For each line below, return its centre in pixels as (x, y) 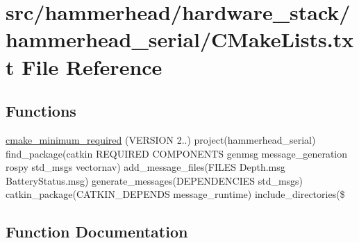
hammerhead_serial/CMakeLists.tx (180, 39)
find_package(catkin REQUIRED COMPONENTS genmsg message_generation (177, 153)
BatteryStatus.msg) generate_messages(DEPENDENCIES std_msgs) (155, 180)
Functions (41, 111)
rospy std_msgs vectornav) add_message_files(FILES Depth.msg (145, 167)
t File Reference (84, 66)
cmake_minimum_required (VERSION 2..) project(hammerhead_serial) (161, 139)
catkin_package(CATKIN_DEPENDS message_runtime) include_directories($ (175, 194)
